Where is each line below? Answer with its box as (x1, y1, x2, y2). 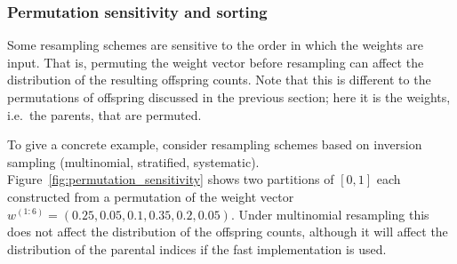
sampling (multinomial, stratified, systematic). (7, 152, 260, 171)
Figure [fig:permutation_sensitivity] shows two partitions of (7, 170, 334, 188)
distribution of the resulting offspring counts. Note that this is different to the (7, 70, 431, 89)
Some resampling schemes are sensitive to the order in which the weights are (7, 36, 424, 54)
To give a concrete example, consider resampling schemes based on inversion (7, 135, 422, 154)
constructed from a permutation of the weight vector (7, 187, 294, 205)
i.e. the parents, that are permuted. (7, 105, 202, 124)
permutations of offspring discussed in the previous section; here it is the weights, (7, 88, 451, 106)
